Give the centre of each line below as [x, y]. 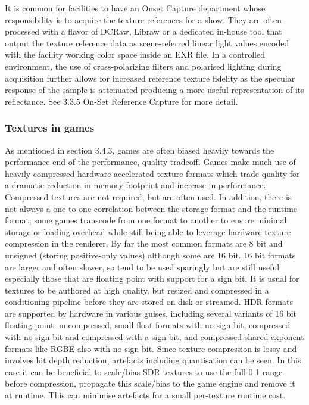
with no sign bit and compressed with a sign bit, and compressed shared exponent [154, 337]
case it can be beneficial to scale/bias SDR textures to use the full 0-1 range [144, 371]
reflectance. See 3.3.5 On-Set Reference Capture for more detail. [121, 101]
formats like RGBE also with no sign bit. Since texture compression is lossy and [151, 348]
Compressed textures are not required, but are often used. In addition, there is [148, 196]
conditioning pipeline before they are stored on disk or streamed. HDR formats [149, 302]
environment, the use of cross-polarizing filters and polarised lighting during [143, 66]
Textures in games [50, 128]
